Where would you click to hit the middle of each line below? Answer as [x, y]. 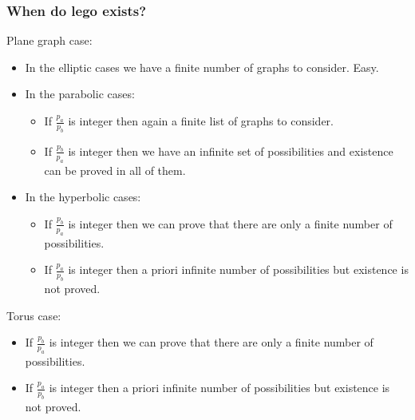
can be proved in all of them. [115, 170]
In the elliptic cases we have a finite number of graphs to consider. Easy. [202, 67]
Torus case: [34, 315]
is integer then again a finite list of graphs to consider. [201, 121]
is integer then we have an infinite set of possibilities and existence [231, 151]
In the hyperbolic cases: [83, 197]
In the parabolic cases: [80, 94]
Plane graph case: [49, 40]
